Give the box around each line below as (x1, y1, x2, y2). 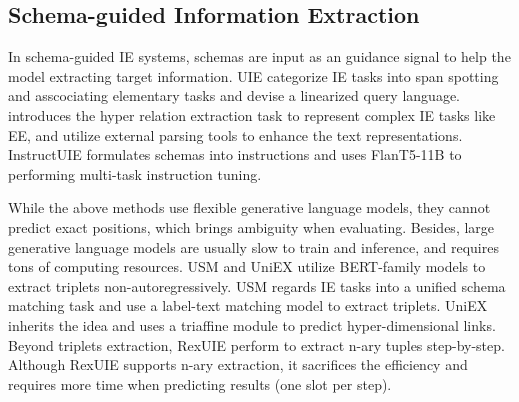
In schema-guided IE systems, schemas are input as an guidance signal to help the (8, 46, 511, 67)
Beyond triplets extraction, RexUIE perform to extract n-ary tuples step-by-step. (8, 334, 505, 355)
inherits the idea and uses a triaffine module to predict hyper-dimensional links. (8, 314, 496, 335)
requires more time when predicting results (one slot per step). (8, 373, 392, 394)
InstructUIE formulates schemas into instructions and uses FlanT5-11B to (8, 144, 462, 165)
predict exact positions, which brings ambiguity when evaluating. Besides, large (8, 216, 495, 237)
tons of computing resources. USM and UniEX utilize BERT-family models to (8, 256, 486, 277)
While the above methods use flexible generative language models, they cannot (8, 197, 491, 218)
